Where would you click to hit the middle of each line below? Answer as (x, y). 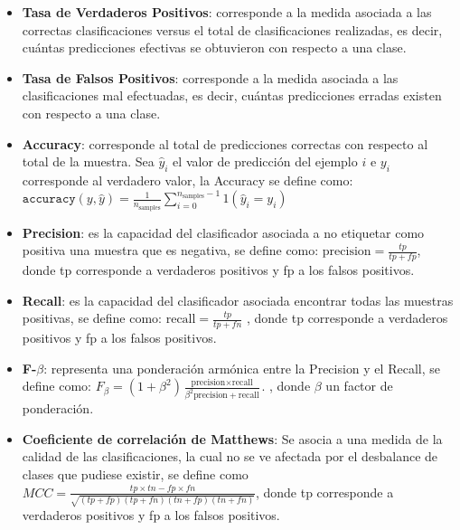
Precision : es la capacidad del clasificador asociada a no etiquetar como (223, 232)
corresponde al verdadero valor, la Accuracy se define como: (188, 180)
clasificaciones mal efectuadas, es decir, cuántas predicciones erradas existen (232, 95)
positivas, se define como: (92, 318)
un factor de (359, 386)
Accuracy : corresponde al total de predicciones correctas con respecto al (225, 143)
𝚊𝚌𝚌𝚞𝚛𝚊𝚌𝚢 (49, 199)
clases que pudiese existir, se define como (135, 473)
